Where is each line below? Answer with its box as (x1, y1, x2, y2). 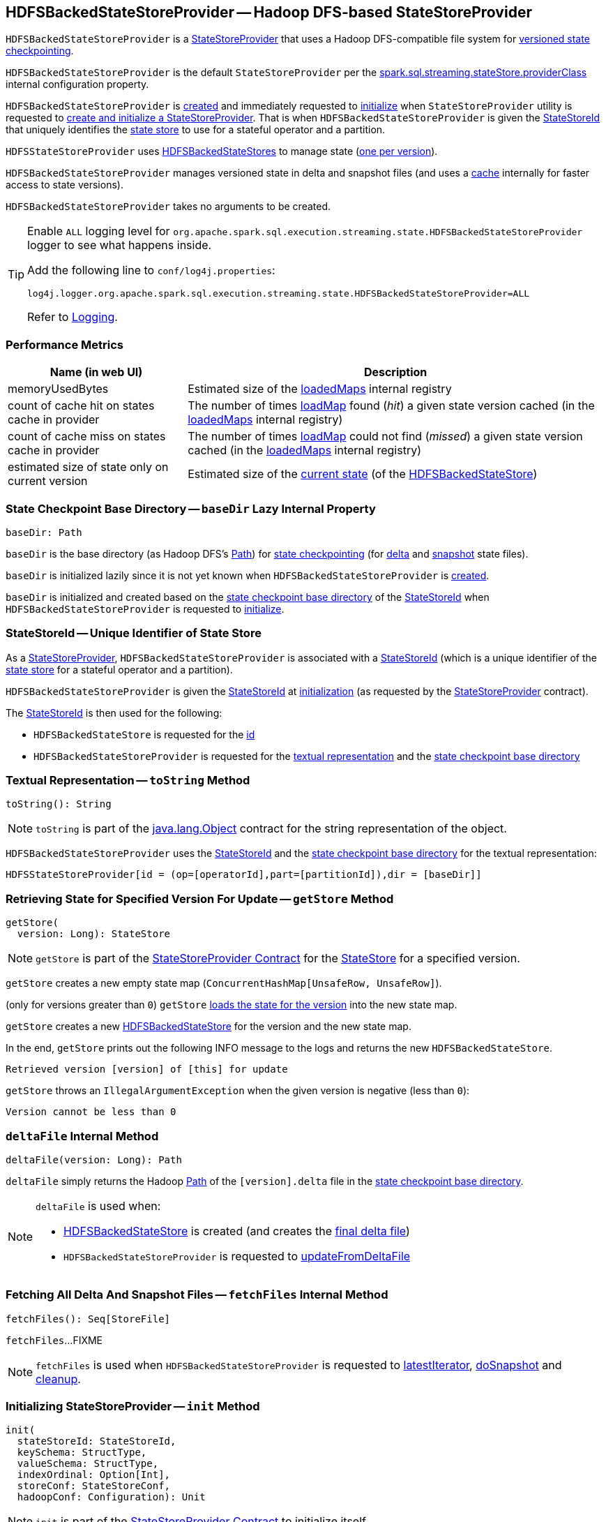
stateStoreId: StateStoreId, (17, 1435, 176, 1447)
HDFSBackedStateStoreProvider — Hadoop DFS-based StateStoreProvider (6, 3, 532, 21)
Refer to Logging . (27, 310, 118, 324)
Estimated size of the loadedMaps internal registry (188, 382, 452, 396)
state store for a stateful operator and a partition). (6, 663, 233, 676)
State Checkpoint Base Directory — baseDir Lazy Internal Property (6, 501, 376, 516)
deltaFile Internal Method (6, 1128, 159, 1143)
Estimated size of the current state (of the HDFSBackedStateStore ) (188, 467, 538, 482)
